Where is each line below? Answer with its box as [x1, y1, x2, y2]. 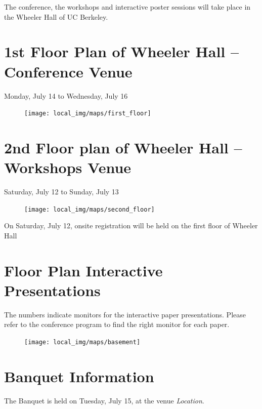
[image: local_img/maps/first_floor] [24, 110, 151, 117]
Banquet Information [4, 365, 154, 386]
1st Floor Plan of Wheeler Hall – [4, 41, 239, 62]
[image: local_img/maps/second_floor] [24, 206, 155, 213]
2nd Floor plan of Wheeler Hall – [4, 137, 242, 157]
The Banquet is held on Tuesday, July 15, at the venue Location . [4, 395, 204, 405]
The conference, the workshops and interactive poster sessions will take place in [4, 2, 251, 12]
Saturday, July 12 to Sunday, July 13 [4, 186, 119, 197]
